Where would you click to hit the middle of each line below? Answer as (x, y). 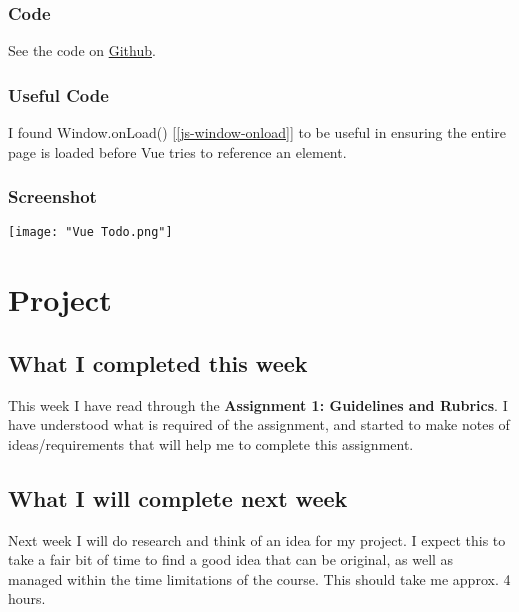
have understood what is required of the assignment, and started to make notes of (259, 424)
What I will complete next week (178, 497)
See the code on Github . (82, 50)
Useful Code (58, 94)
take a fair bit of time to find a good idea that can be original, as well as (231, 559)
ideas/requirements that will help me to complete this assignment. (211, 443)
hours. (27, 598)
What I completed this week (158, 362)
